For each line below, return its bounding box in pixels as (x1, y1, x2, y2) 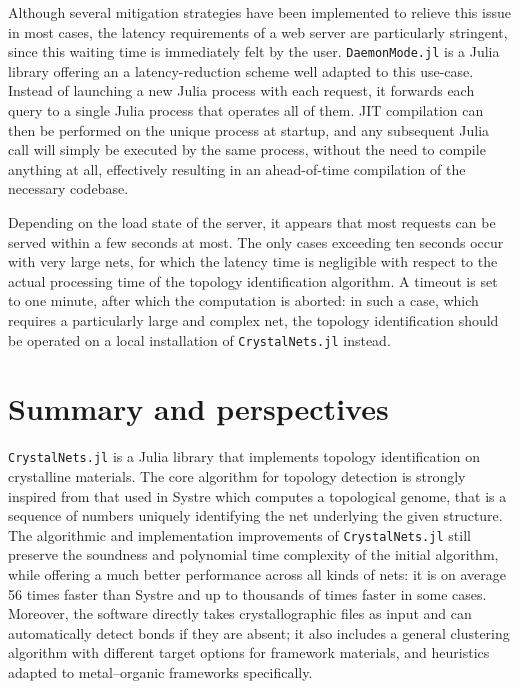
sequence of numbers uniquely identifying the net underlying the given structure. (8, 505, 503, 526)
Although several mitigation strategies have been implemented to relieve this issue (8, 2, 511, 22)
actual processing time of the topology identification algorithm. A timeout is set (8, 270, 498, 291)
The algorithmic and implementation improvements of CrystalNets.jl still (8, 524, 471, 545)
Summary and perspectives (8, 388, 389, 429)
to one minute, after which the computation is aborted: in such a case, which (8, 290, 479, 311)
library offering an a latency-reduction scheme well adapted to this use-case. (8, 60, 474, 81)
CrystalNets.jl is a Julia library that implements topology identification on (8, 446, 481, 467)
